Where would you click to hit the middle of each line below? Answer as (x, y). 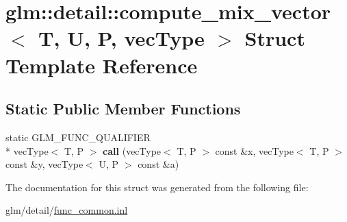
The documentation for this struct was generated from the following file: (157, 187)
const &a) (158, 164)
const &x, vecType (254, 150)
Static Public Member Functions (123, 109)
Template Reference (102, 65)
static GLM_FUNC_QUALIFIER (78, 137)
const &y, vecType (44, 164)
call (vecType (132, 150)
